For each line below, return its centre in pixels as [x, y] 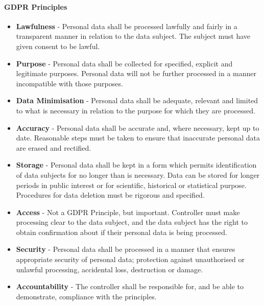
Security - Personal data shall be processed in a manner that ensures [126, 249]
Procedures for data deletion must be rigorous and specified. [110, 195]
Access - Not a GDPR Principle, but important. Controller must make [128, 212]
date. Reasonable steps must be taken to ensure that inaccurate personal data [138, 138]
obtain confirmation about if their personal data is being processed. [122, 232]
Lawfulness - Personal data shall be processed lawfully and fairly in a [127, 26]
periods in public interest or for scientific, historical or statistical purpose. [131, 185]
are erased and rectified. [54, 147]
